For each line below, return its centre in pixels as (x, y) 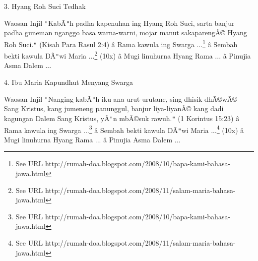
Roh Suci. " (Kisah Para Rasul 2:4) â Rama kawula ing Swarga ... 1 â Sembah (121, 43)
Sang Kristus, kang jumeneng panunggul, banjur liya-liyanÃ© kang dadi (114, 108)
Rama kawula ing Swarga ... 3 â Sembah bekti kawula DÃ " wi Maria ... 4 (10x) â (124, 129)
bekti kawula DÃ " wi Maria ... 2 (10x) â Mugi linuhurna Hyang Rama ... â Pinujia (128, 55)
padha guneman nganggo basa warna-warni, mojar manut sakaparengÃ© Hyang (126, 33)
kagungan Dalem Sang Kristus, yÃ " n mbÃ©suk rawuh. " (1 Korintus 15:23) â (122, 118)
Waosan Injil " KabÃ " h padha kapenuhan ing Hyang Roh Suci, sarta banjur (119, 23)
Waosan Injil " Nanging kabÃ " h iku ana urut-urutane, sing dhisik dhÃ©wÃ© (121, 98)
